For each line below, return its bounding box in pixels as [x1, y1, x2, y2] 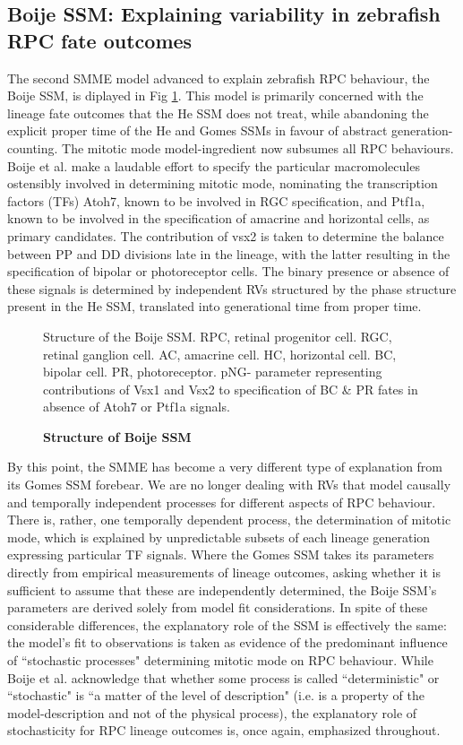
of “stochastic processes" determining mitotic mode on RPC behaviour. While [7, 651, 433, 669]
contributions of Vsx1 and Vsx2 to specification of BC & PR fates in [43, 379, 418, 398]
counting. [7, 138, 58, 157]
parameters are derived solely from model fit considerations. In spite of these [7, 598, 428, 617]
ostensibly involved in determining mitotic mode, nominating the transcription [7, 174, 438, 193]
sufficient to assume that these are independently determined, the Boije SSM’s [7, 580, 437, 599]
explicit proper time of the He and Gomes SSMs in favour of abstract [7, 121, 388, 140]
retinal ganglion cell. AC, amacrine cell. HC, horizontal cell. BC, [43, 344, 397, 363]
